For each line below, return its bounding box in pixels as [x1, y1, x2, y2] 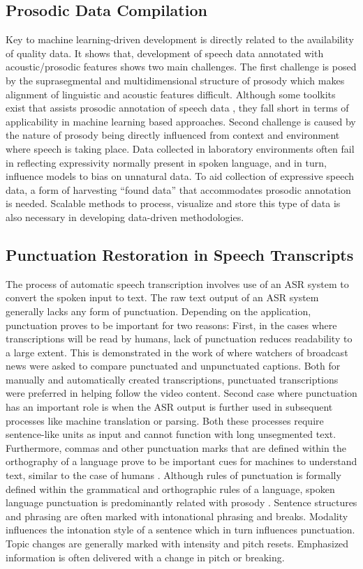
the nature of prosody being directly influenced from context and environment [6, 128, 340, 142]
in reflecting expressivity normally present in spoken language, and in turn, [6, 155, 327, 169]
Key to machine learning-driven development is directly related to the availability [6, 32, 354, 47]
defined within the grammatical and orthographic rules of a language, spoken [6, 481, 335, 496]
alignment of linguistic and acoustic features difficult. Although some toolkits [6, 86, 336, 101]
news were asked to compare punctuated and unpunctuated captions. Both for [6, 358, 341, 373]
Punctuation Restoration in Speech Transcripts [6, 243, 354, 265]
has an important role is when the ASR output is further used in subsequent [6, 400, 333, 414]
